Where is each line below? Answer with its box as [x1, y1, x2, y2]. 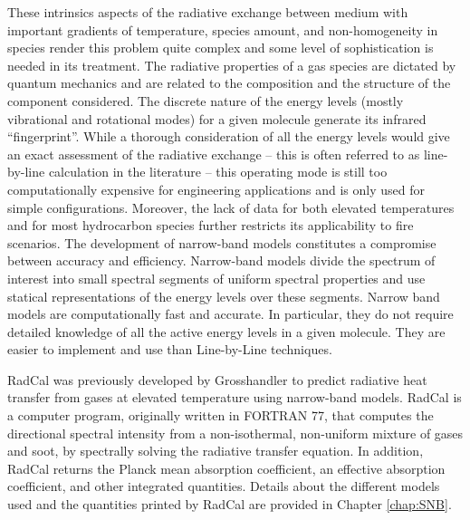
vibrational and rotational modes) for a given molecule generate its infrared [7, 109, 427, 128]
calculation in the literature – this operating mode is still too [48, 162, 388, 181]
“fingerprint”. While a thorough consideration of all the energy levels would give [7, 127, 450, 146]
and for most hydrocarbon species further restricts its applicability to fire [7, 216, 414, 235]
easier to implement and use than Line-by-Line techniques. [7, 340, 332, 359]
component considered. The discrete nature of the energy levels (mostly [7, 91, 404, 110]
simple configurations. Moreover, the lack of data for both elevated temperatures [7, 197, 455, 217]
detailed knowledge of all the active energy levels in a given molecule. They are [7, 322, 446, 341]
